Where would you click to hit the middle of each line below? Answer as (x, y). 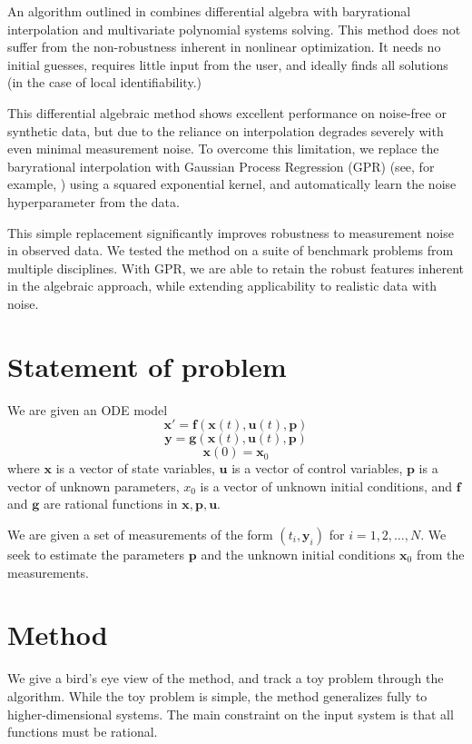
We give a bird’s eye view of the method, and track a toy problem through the (226, 678)
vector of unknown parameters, (93, 486)
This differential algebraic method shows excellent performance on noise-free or (227, 112)
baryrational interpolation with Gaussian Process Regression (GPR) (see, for (221, 166)
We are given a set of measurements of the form (140, 534)
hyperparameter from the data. (93, 201)
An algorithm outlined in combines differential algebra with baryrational (209, 11)
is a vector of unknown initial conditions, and (326, 486)
